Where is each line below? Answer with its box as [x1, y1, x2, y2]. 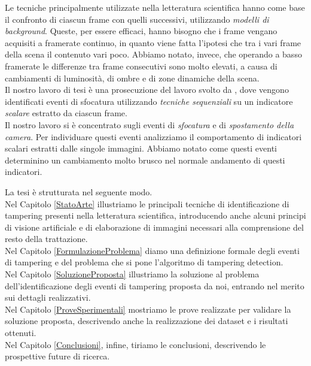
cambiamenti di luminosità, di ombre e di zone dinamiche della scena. [5, 71, 260, 84]
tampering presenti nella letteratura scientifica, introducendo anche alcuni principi [5, 209, 306, 222]
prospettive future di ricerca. [5, 350, 110, 362]
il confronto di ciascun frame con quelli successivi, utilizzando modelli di [5, 13, 269, 25]
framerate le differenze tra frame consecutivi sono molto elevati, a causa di [5, 59, 278, 72]
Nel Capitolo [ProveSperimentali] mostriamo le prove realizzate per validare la [5, 303, 291, 315]
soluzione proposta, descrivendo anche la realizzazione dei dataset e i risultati [5, 314, 288, 327]
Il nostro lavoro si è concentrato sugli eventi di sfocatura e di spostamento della [5, 118, 294, 131]
